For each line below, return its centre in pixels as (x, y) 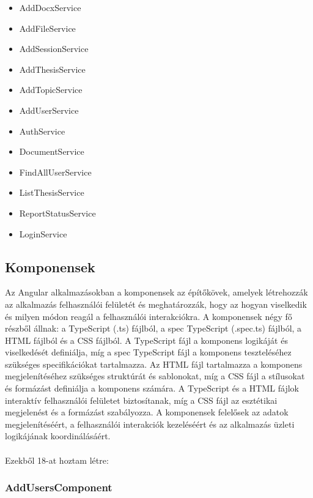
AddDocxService (50, 7)
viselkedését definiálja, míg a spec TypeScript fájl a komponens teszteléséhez (148, 352)
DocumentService (52, 151)
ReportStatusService (57, 213)
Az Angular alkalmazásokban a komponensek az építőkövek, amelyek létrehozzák (156, 292)
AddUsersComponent (59, 487)
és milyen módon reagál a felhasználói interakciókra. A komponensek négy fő (149, 316)
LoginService (43, 233)
